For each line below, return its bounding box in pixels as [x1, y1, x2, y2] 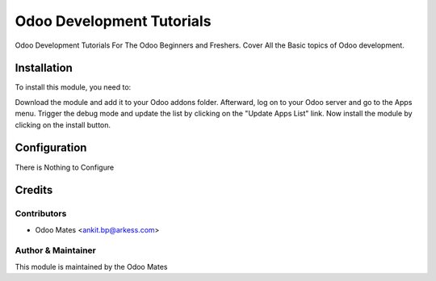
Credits [15, 183, 53, 197]
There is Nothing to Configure [15, 162, 115, 172]
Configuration [15, 141, 87, 155]
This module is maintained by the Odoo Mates [15, 262, 168, 271]
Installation [15, 61, 73, 75]
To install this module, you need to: [15, 82, 132, 92]
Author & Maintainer [15, 245, 96, 256]
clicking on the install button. [15, 120, 111, 129]
